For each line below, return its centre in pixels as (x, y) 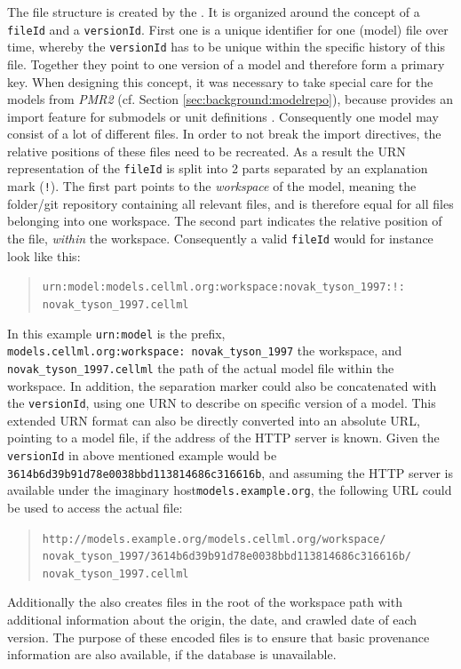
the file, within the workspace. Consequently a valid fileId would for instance (220, 238)
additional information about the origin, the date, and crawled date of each (212, 620)
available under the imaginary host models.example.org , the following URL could (230, 490)
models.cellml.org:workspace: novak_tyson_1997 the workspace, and (205, 350)
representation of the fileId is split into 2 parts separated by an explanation (218, 168)
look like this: (44, 255)
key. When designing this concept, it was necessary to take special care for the (220, 81)
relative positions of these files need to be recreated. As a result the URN (207, 151)
